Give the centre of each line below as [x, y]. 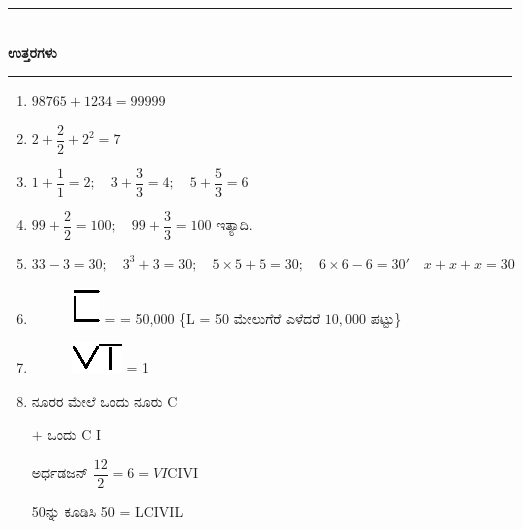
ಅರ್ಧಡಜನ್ [59, 472]
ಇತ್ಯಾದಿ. [234, 224]
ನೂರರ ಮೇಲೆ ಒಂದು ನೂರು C [104, 400]
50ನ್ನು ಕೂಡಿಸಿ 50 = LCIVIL [107, 511]
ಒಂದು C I [74, 434]
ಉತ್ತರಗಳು [32, 51]
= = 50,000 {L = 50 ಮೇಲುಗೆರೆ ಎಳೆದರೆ [212, 317]
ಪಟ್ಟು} [386, 317]
